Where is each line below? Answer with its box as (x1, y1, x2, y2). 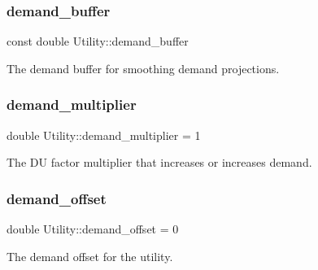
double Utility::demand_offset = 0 (7, 220, 179, 237)
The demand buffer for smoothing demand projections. (7, 59, 280, 76)
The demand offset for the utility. (7, 247, 173, 264)
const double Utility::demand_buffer (7, 33, 189, 50)
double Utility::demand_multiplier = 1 (7, 126, 201, 143)
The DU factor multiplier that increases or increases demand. (7, 154, 312, 171)
